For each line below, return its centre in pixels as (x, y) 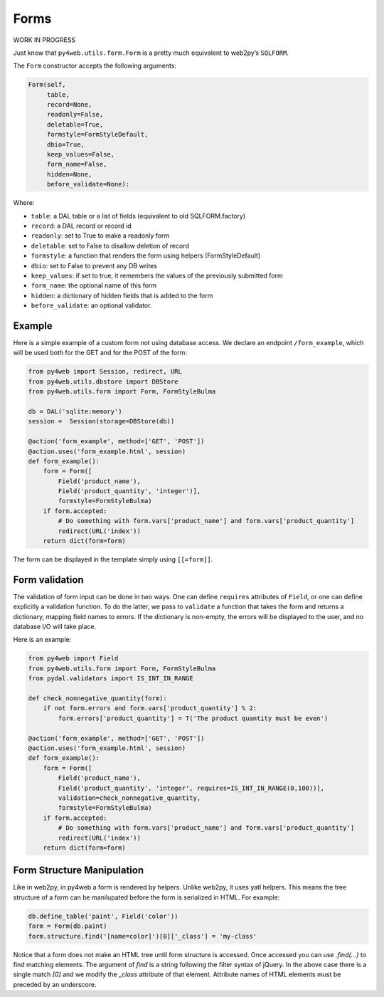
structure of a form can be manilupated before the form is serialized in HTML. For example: (146, 897)
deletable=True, (75, 124)
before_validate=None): (88, 184)
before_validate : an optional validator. (91, 305)
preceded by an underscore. (55, 984)
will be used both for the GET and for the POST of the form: (100, 353)
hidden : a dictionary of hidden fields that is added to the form (122, 295)
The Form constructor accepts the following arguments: (95, 66)
